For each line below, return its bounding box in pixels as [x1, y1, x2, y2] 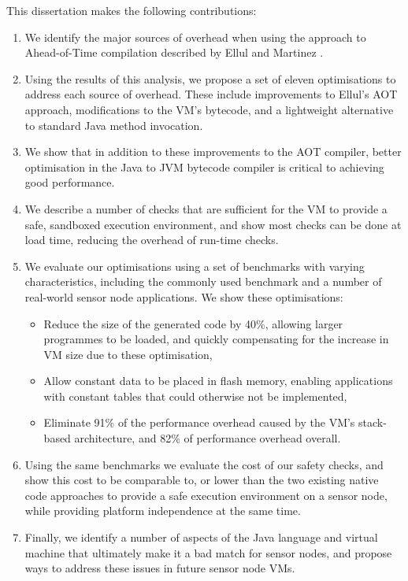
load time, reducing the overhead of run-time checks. [24, 231, 279, 248]
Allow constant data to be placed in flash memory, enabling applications [43, 372, 393, 389]
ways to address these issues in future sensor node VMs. [24, 560, 295, 576]
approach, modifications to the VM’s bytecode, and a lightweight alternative [24, 101, 394, 117]
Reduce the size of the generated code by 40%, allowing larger [43, 315, 343, 331]
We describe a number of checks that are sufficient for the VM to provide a [24, 200, 388, 216]
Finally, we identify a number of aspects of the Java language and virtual [24, 529, 378, 546]
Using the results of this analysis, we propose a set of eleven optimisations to [24, 70, 396, 87]
